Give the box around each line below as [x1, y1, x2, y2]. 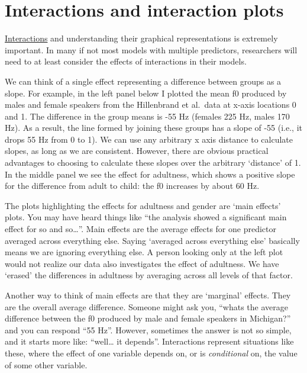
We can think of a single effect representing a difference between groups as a [5, 75, 282, 87]
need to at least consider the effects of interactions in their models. [5, 55, 247, 67]
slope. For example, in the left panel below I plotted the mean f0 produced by [5, 86, 287, 99]
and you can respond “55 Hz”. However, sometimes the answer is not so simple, [5, 323, 292, 336]
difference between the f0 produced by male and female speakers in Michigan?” [5, 312, 291, 324]
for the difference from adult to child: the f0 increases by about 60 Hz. [5, 179, 260, 192]
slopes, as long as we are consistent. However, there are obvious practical [5, 144, 269, 157]
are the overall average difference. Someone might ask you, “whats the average [5, 300, 288, 313]
